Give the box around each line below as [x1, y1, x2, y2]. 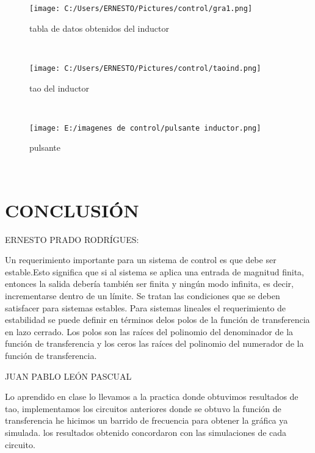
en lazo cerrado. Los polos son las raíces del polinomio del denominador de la [5, 325, 294, 338]
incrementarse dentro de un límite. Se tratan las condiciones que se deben [5, 289, 280, 302]
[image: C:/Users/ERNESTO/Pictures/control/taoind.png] [29, 63, 261, 73]
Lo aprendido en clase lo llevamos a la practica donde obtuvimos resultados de [5, 390, 299, 403]
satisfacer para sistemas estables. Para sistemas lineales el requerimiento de [5, 301, 286, 314]
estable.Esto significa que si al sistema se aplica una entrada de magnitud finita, [5, 265, 304, 278]
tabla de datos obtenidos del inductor [29, 21, 169, 34]
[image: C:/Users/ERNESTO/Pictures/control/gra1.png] [29, 4, 253, 13]
